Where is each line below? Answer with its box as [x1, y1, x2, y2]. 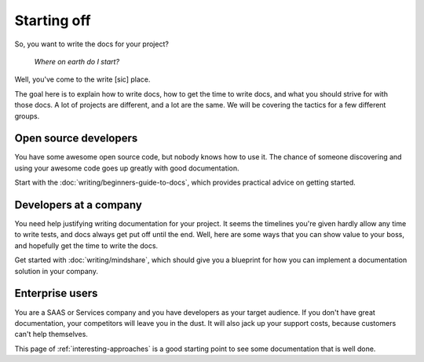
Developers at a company [14, 199, 143, 211]
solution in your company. [14, 266, 98, 276]
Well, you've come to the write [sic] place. [14, 75, 151, 84]
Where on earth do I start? [34, 57, 120, 66]
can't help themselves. [14, 330, 88, 339]
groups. [14, 111, 40, 121]
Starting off [14, 12, 91, 29]
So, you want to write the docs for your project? [14, 39, 169, 49]
